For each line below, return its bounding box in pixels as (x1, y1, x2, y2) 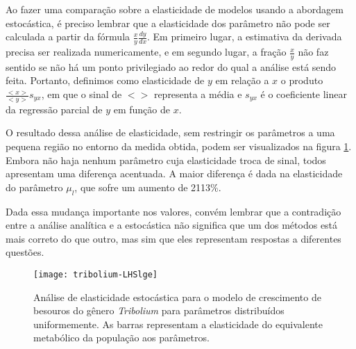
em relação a (215, 73, 269, 88)
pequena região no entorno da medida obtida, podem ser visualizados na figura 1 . (6, 139, 352, 154)
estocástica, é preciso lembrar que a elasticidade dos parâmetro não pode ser (6, 15, 330, 30)
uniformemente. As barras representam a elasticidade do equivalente (33, 316, 323, 331)
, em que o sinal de (41, 87, 122, 102)
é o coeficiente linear (260, 87, 347, 102)
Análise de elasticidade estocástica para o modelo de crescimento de (33, 289, 321, 304)
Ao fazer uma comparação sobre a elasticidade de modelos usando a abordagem (6, 2, 344, 16)
